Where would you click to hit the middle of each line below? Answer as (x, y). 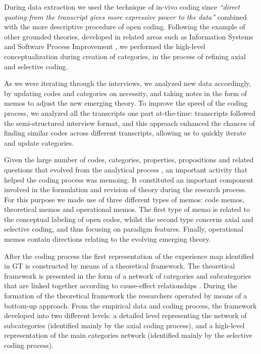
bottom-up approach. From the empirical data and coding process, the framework (130, 305)
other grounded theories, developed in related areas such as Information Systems (129, 36)
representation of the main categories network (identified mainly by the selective (128, 335)
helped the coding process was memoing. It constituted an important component (129, 179)
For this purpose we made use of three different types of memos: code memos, (124, 199)
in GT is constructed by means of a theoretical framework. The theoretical (120, 266)
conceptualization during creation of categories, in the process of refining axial (125, 56)
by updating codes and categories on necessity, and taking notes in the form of (126, 93)
